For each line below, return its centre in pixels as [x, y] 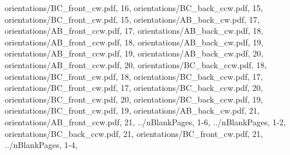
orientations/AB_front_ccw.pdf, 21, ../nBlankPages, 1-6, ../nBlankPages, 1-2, [145, 121]
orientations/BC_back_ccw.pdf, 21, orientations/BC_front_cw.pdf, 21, [134, 133]
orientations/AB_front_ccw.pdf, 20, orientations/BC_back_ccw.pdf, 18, [136, 64]
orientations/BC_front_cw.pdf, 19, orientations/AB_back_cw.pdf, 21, [132, 110]
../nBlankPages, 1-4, [41, 145]
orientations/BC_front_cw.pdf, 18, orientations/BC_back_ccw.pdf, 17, [134, 76]
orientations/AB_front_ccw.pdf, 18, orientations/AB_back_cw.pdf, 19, [134, 42]
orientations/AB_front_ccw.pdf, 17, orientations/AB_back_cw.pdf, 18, [134, 31]
